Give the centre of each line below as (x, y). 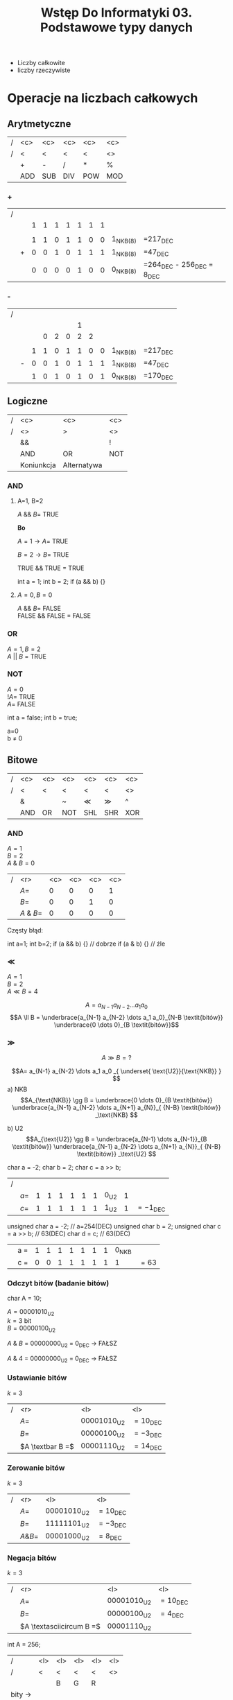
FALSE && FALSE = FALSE (54, 616)
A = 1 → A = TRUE (43, 541)
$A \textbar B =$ (47, 1446)
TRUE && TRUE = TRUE (51, 568)
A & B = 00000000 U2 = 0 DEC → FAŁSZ (62, 1344)
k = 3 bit (19, 1320)
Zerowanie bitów (36, 1468)
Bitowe (23, 760)
